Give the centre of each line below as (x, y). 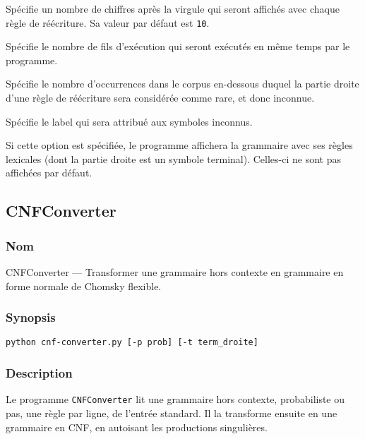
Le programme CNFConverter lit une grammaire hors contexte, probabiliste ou (175, 399)
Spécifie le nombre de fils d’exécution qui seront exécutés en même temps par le (178, 46)
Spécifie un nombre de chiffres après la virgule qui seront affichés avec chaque (173, 8)
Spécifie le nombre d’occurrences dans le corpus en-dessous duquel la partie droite (182, 84)
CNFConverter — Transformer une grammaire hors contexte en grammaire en (175, 272)
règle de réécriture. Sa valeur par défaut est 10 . (108, 22)
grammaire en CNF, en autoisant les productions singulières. (137, 427)
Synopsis (31, 317)
